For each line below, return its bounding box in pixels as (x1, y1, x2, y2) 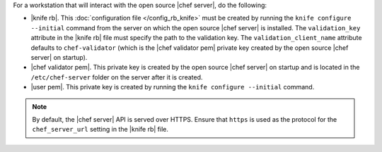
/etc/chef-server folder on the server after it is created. (30, 72, 203, 81)
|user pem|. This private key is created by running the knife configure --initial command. (30, 83, 315, 91)
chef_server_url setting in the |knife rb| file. (32, 125, 169, 134)
